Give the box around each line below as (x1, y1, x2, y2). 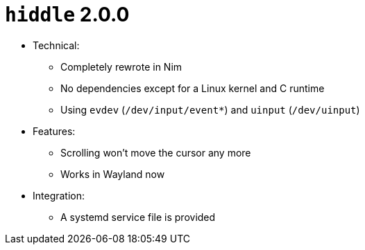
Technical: (33, 39, 80, 51)
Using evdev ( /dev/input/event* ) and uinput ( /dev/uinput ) (60, 103, 360, 116)
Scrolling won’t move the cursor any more (60, 146, 251, 159)
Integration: (33, 189, 85, 202)
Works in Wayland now (60, 168, 165, 180)
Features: (33, 125, 76, 137)
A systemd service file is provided (60, 211, 216, 223)
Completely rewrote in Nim (60, 60, 182, 73)
